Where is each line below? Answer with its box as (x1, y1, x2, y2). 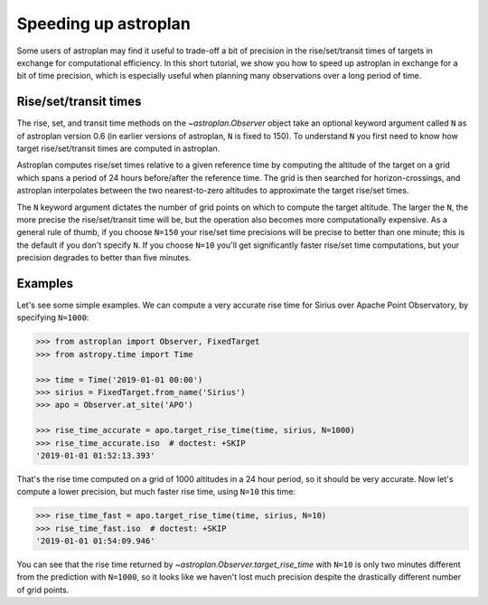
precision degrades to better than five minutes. (16, 252, 192, 263)
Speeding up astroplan (16, 14, 192, 33)
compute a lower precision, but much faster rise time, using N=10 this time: (16, 487, 296, 497)
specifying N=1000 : (16, 312, 89, 323)
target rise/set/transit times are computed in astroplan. (16, 143, 221, 154)
